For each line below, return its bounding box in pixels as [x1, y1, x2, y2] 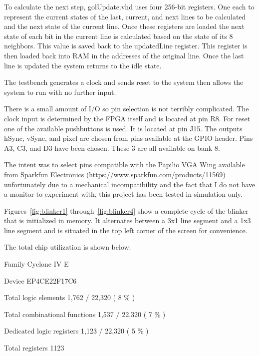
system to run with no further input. [4, 86, 116, 97]
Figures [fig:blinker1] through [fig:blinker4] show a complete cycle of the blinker [4, 205, 249, 216]
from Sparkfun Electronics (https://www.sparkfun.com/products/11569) [4, 169, 226, 179]
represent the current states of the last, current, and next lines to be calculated [4, 11, 246, 21]
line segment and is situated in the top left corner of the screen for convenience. [4, 225, 248, 235]
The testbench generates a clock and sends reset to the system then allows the [4, 77, 244, 87]
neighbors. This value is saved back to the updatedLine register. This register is [4, 40, 248, 51]
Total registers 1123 [4, 343, 64, 353]
